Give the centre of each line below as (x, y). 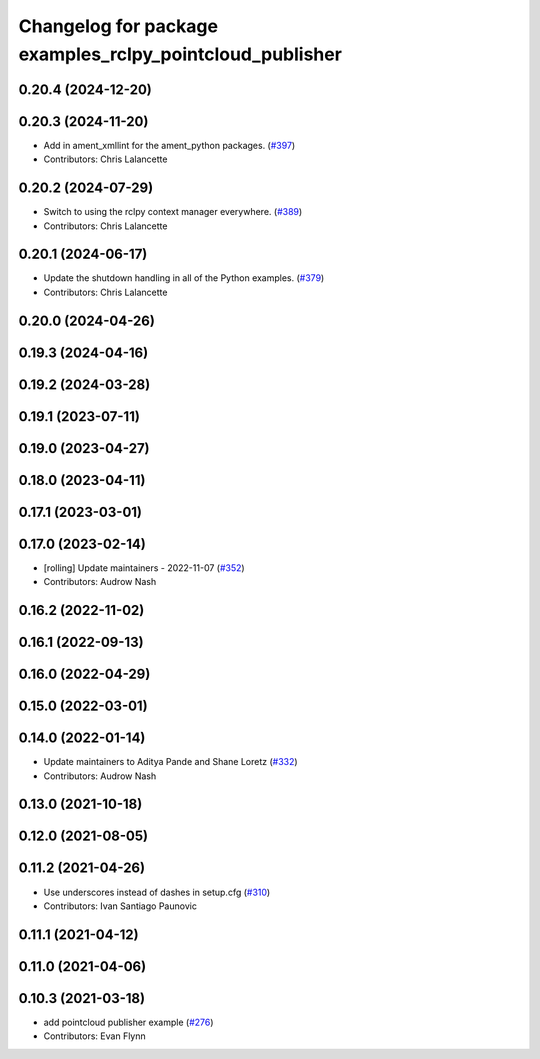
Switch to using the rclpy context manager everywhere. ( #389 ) (173, 212)
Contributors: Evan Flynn (95, 1036)
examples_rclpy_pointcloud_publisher (180, 54)
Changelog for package (118, 26)
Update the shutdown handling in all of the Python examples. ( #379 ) (184, 278)
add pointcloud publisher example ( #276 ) (128, 1022)
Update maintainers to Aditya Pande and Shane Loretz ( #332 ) (171, 762)
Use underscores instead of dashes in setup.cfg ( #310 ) (157, 892)
